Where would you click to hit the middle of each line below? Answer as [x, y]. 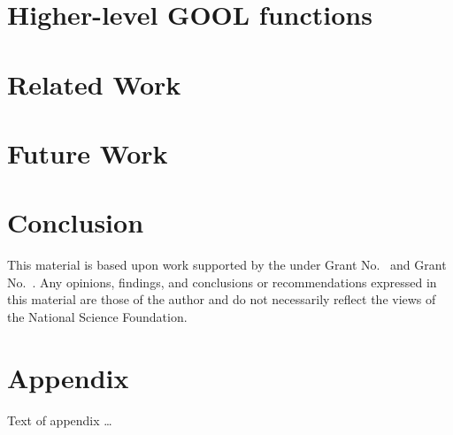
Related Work [94, 84]
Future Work [88, 153]
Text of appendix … [60, 420]
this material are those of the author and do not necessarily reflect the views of [222, 299]
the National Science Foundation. [97, 317]
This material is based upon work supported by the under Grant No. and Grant [227, 265]
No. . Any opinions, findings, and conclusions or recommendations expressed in [222, 282]
